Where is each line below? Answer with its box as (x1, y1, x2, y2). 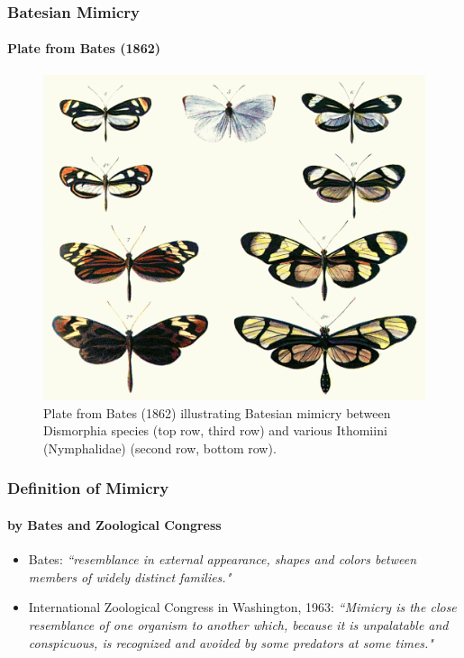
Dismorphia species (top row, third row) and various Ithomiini (43, 421, 387, 440)
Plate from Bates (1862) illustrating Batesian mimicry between (43, 403, 391, 422)
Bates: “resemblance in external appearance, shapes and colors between (28, 550, 417, 569)
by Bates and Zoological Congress (7, 515, 222, 534)
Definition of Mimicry (7, 477, 169, 499)
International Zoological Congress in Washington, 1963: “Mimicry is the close (28, 598, 457, 617)
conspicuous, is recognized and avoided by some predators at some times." (28, 633, 433, 652)
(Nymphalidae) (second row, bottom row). (43, 438, 277, 457)
